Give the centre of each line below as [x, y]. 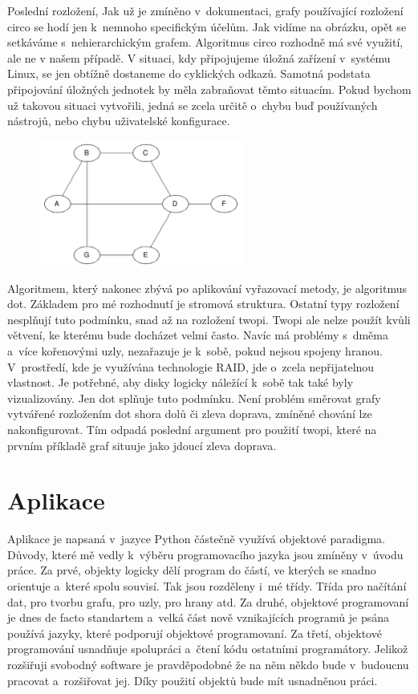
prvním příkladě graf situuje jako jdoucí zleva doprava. [142, 445]
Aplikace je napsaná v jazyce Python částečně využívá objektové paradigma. [196, 539]
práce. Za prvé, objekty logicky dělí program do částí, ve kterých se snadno [192, 570]
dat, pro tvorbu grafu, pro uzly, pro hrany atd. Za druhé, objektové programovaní [208, 601]
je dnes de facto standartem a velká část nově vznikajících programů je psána [199, 617]
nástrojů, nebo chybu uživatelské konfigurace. [119, 121]
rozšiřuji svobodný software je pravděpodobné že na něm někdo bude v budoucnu [208, 664]
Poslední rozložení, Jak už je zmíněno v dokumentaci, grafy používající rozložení [205, 10]
